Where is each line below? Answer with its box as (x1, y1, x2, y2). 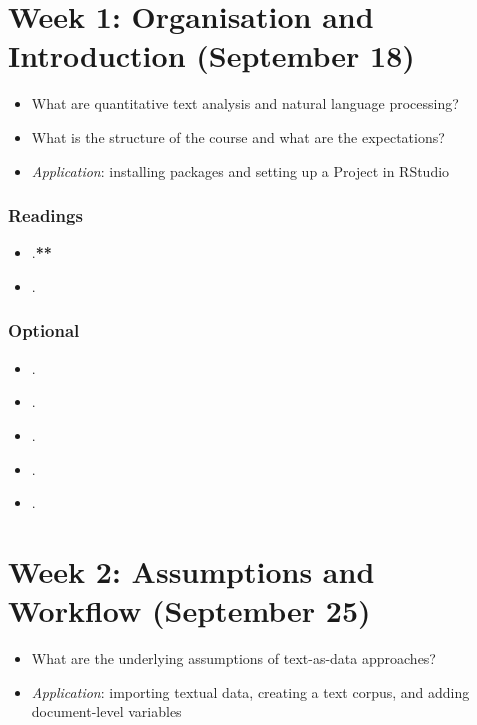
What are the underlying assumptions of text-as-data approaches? (31, 648, 436, 668)
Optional (8, 318, 80, 343)
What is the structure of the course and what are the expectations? (31, 126, 445, 147)
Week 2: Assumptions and (8, 550, 375, 591)
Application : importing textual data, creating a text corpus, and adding (31, 681, 470, 702)
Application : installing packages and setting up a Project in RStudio (31, 160, 450, 181)
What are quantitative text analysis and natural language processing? (31, 93, 459, 114)
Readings (8, 203, 83, 228)
